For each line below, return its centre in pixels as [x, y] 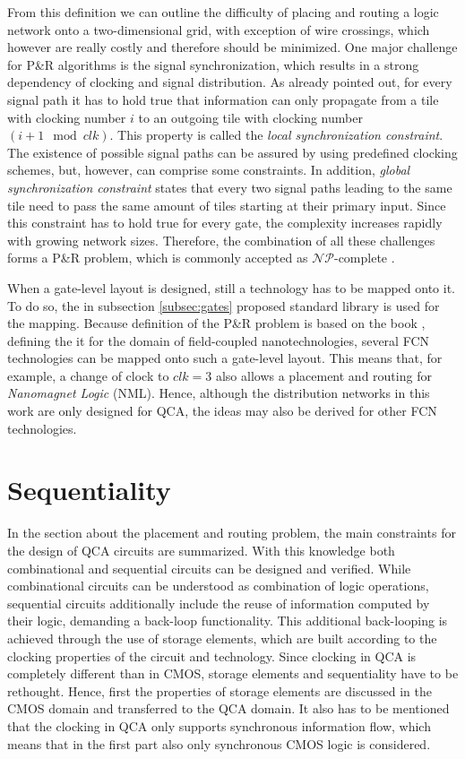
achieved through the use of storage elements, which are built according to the [222, 638]
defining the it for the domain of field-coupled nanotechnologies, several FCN [219, 340]
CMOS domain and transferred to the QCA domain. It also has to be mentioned [228, 708]
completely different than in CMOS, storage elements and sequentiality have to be [233, 673]
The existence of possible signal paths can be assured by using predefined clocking [232, 152]
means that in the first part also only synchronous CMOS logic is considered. [219, 743]
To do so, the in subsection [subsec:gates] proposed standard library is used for [224, 305]
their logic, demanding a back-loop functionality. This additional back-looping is [228, 621]
